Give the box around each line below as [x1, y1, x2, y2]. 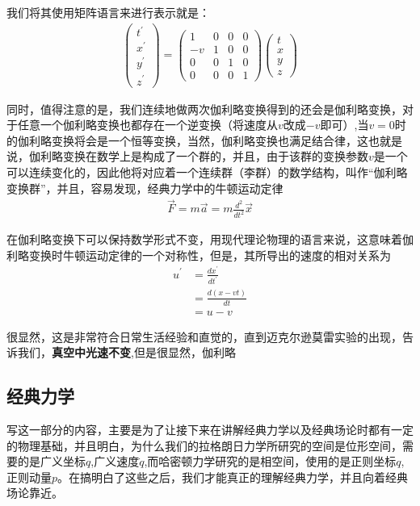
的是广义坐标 [17, 453, 86, 470]
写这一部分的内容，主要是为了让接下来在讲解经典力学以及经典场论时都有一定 [6, 421, 414, 437]
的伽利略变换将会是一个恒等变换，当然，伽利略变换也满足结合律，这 [6, 132, 368, 148]
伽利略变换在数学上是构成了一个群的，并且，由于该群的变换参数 [28, 148, 368, 165]
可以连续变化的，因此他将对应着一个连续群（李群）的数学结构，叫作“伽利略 [6, 163, 408, 180]
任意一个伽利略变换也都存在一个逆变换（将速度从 [17, 116, 278, 133]
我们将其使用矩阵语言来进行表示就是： [6, 4, 210, 20]
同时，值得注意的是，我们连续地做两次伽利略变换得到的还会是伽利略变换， [6, 100, 402, 117]
